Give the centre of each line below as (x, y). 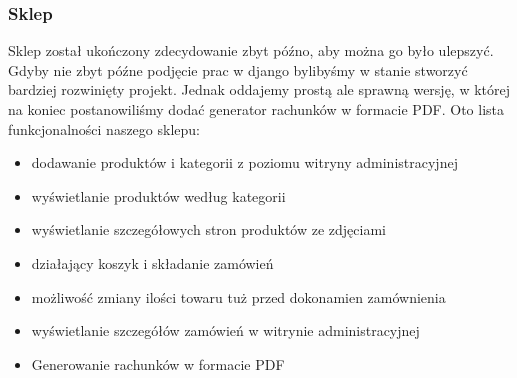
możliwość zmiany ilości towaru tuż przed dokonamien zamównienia (238, 296)
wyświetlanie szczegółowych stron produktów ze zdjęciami (208, 229)
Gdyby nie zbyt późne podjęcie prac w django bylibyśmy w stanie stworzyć (238, 69)
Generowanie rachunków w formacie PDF (158, 363)
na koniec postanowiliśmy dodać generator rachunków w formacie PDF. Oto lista (256, 109)
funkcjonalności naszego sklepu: (104, 128)
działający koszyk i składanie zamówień (152, 262)
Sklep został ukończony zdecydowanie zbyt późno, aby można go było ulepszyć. (251, 50)
